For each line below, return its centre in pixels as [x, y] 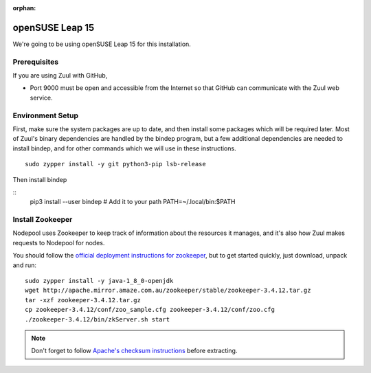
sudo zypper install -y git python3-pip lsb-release [115, 164]
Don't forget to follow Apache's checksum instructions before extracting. [134, 351]
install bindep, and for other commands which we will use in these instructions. [124, 148]
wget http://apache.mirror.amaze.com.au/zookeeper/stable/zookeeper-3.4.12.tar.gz [168, 291]
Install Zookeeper [43, 220]
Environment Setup [46, 115]
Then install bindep [40, 179]
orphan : [24, 8]
